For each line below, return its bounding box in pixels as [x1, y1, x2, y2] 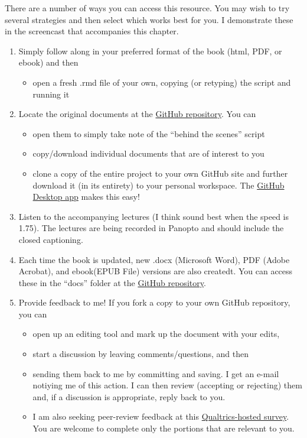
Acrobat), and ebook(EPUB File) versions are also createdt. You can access [18, 265, 293, 277]
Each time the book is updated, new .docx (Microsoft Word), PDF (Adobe [18, 253, 290, 265]
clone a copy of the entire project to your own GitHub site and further [32, 167, 288, 179]
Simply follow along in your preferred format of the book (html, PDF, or [18, 44, 282, 57]
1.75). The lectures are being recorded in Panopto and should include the [18, 222, 284, 234]
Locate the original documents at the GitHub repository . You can [18, 108, 256, 120]
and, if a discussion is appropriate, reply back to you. [32, 390, 226, 403]
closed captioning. [18, 233, 83, 245]
